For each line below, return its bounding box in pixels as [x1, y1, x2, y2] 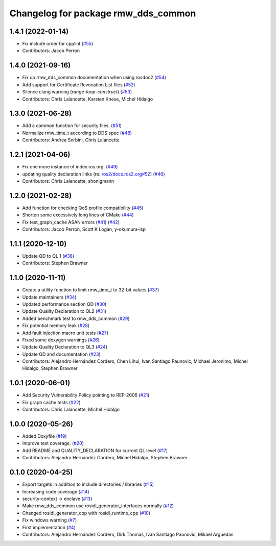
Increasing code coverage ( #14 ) [22, 488, 89, 494]
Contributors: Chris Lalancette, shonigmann [22, 178, 114, 184]
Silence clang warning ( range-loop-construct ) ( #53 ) [22, 89, 132, 95]
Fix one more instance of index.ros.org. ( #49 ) [22, 164, 118, 170]
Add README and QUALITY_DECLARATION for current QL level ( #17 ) [22, 447, 168, 454]
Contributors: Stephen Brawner [22, 260, 88, 266]
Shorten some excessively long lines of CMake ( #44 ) [22, 212, 134, 218]
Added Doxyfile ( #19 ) [22, 433, 67, 439]
